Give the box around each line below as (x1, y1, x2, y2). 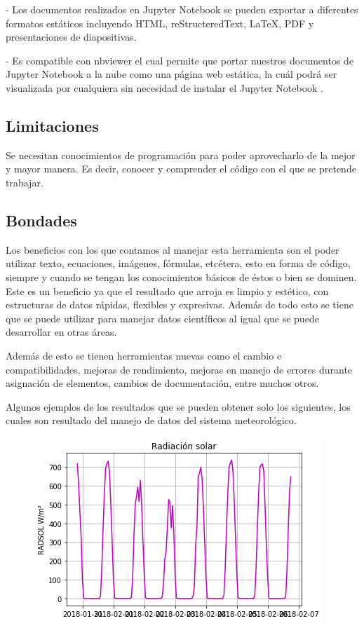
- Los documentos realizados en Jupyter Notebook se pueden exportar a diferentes (6, 2, 358, 16)
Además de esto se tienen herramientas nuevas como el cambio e (6, 348, 282, 362)
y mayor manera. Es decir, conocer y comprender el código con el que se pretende (6, 161, 356, 176)
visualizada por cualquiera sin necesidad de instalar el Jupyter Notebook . (6, 80, 323, 95)
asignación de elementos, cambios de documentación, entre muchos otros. (6, 376, 319, 390)
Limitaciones (6, 114, 99, 136)
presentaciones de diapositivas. (6, 29, 137, 44)
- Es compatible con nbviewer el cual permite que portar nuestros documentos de (6, 53, 354, 67)
